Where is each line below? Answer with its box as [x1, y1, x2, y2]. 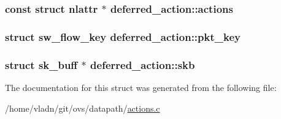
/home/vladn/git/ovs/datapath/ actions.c [5, 101, 160, 114]
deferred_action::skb [90, 57, 195, 72]
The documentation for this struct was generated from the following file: [5, 81, 277, 93]
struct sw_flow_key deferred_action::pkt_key [5, 29, 241, 44]
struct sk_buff [5, 57, 78, 72]
